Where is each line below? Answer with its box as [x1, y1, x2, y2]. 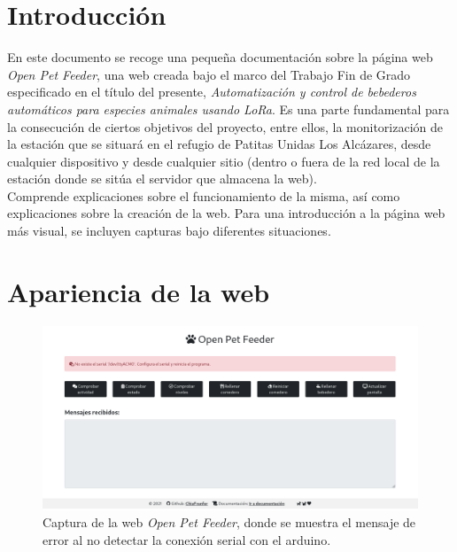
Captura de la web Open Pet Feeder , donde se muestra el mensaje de [43, 513, 416, 532]
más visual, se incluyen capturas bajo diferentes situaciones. [7, 222, 331, 240]
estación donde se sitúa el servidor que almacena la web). [7, 169, 317, 188]
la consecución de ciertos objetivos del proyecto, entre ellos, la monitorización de [7, 117, 443, 136]
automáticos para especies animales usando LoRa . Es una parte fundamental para [7, 99, 450, 118]
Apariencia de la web [7, 273, 270, 309]
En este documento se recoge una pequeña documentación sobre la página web [7, 48, 433, 66]
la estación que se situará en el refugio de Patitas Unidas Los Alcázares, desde [7, 135, 431, 153]
